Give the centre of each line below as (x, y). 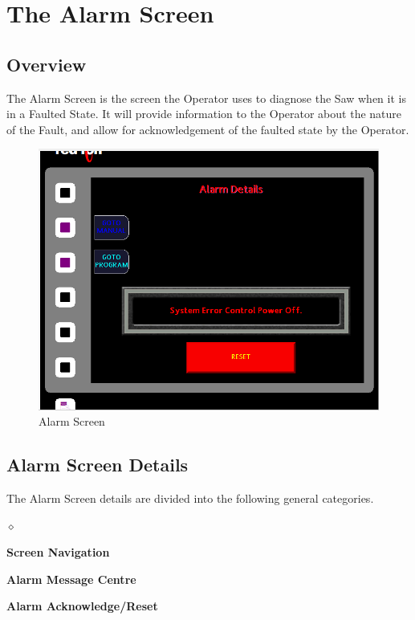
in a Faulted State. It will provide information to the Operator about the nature (204, 114)
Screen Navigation (58, 552)
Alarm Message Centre (71, 579)
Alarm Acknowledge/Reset (82, 606)
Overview (47, 64)
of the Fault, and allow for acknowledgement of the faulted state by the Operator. (208, 129)
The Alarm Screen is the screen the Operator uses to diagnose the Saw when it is (206, 98)
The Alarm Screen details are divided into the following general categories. (190, 498)
